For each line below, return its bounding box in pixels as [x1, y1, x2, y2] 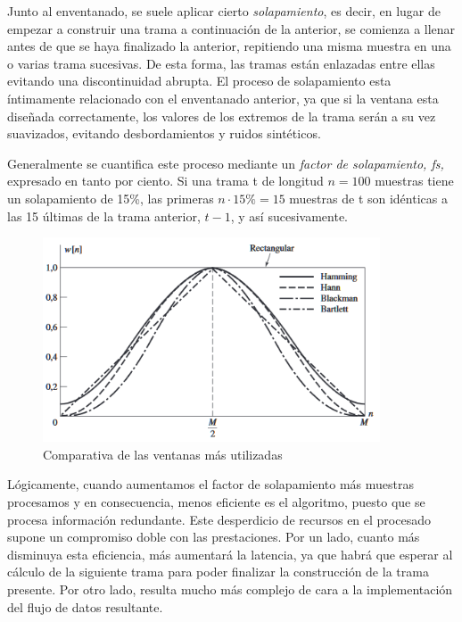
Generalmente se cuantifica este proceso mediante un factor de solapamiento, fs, [7, 153, 444, 172]
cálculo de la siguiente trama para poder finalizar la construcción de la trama [7, 562, 429, 581]
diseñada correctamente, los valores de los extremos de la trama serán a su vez [7, 106, 436, 125]
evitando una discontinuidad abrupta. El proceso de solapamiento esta [7, 71, 392, 90]
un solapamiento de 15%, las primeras [7, 188, 214, 207]
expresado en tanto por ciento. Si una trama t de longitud [7, 171, 324, 190]
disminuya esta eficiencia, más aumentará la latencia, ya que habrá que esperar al [7, 544, 453, 563]
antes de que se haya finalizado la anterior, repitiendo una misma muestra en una [7, 37, 451, 55]
